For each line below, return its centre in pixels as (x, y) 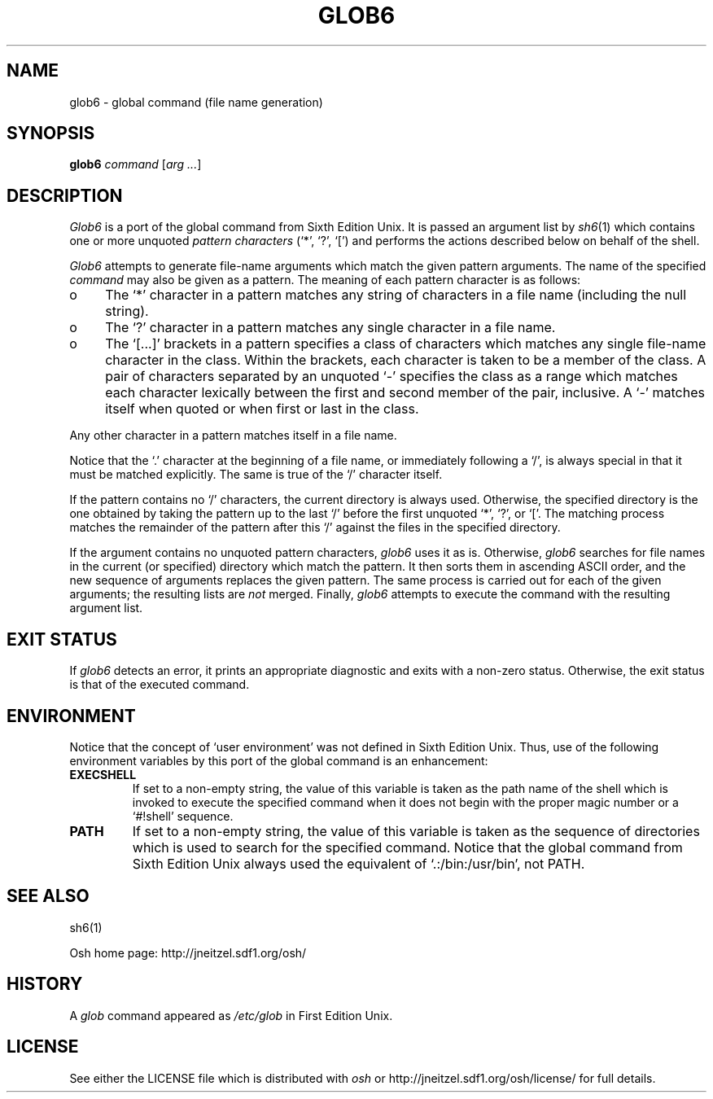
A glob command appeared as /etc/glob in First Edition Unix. (231, 1015)
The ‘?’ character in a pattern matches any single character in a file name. (330, 328)
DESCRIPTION (65, 195)
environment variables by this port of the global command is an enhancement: (279, 760)
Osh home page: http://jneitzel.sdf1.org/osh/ (188, 952)
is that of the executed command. (160, 685)
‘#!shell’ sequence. (183, 816)
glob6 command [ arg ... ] (136, 164)
